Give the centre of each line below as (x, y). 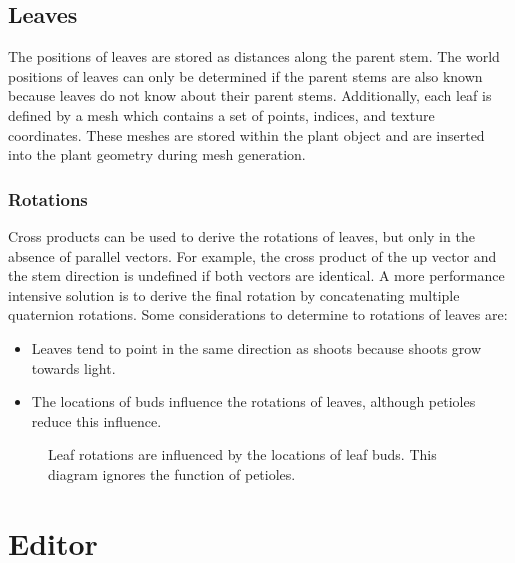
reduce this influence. (96, 420)
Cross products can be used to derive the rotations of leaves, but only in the (241, 235)
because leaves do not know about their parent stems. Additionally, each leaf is (250, 95)
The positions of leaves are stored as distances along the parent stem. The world (254, 56)
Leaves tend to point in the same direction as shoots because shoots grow (256, 347)
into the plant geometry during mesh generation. (157, 154)
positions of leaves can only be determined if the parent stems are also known (245, 75)
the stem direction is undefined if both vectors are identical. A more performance (256, 275)
